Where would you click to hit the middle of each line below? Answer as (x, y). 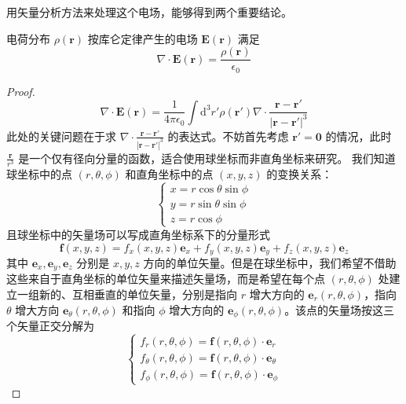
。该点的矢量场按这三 (340, 309)
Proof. (21, 91)
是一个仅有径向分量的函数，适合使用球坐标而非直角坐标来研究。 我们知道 (207, 158)
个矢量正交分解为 (50, 326)
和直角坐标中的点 (169, 173)
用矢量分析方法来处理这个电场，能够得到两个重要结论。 (149, 12)
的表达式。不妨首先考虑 (228, 136)
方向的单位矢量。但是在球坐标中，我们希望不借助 (270, 262)
